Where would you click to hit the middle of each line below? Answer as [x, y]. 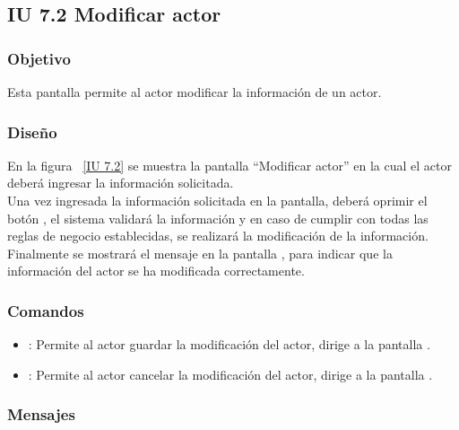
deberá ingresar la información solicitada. [121, 183]
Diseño [32, 132]
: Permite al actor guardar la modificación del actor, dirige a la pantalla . [229, 344]
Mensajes [41, 414]
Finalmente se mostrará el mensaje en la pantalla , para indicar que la [200, 253]
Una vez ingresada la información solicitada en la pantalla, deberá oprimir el [217, 200]
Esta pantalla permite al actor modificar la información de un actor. [195, 92]
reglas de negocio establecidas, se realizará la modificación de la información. [218, 236]
